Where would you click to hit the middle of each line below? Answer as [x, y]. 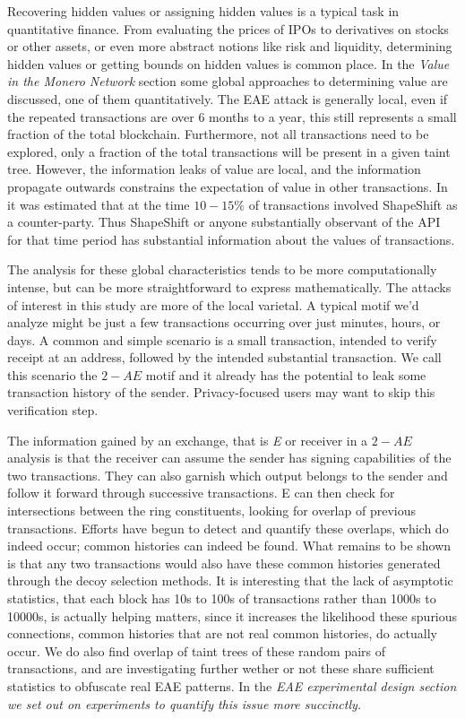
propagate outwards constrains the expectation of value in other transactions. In [228, 186]
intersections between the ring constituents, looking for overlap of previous [211, 511]
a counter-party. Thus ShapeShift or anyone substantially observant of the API [224, 222]
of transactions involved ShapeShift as [353, 204]
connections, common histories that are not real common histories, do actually [223, 633]
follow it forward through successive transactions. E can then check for [201, 493]
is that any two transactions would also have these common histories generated [224, 563]
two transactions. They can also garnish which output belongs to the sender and [228, 475]
